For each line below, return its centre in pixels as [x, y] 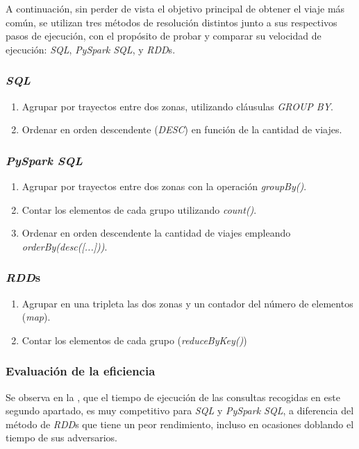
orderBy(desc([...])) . [65, 246]
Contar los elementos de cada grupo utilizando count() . [139, 209]
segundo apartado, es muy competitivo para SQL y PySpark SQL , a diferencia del [180, 410]
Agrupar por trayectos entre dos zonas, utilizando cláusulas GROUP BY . [177, 106]
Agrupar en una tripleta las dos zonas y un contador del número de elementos [187, 303]
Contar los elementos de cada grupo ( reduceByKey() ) [134, 340]
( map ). [36, 317]
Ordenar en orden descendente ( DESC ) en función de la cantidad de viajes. [182, 129]
